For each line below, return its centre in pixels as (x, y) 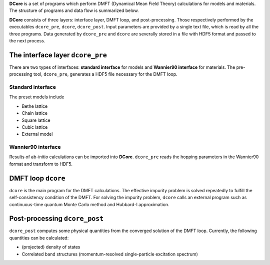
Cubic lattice (35, 127)
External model (37, 134)
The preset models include (37, 97)
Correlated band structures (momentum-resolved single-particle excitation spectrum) (110, 254)
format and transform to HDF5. (41, 164)
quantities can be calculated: (39, 238)
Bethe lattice (35, 106)
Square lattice (36, 120)
